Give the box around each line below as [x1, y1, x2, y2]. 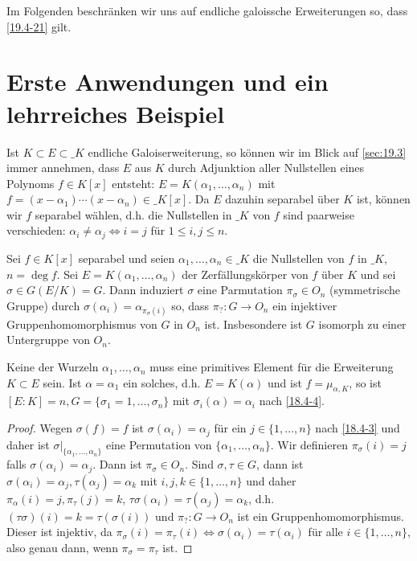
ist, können [356, 190, 411, 207]
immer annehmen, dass [6, 159, 120, 176]
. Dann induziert [102, 281, 184, 298]
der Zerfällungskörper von [182, 265, 309, 282]
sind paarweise [283, 206, 354, 223]
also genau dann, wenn [6, 538, 118, 555]
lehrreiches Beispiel [6, 96, 225, 129]
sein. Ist [43, 374, 82, 391]
